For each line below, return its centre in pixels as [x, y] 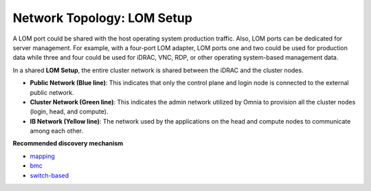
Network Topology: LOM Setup [102, 18]
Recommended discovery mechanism [68, 144]
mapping [42, 156]
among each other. [57, 131]
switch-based [49, 175]
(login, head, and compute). [69, 112]
